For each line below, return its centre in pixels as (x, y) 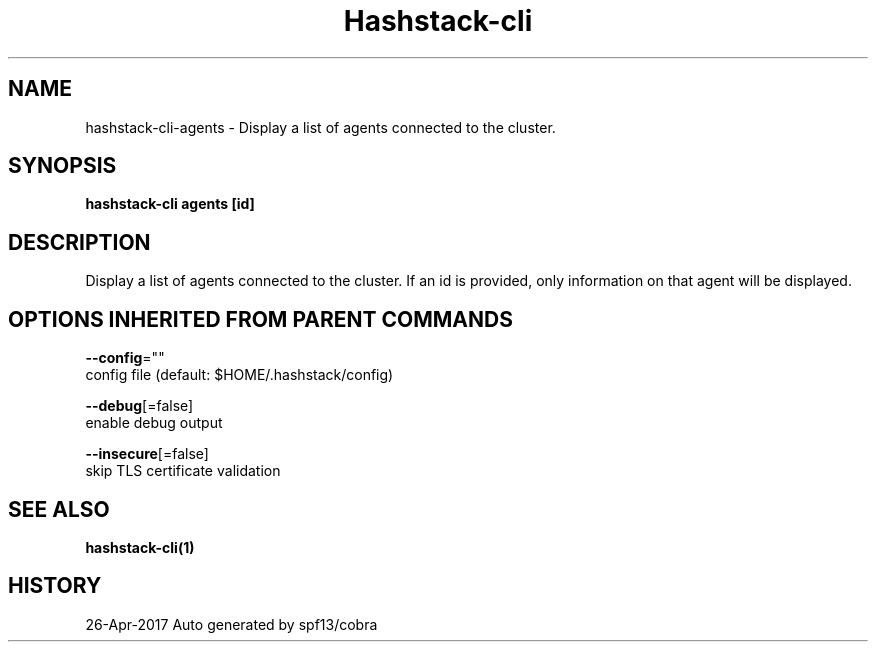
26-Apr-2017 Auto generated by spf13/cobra (231, 624)
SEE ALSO (59, 509)
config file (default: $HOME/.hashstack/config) (239, 375)
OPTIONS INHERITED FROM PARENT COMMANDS (260, 319)
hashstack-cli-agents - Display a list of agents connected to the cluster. (320, 127)
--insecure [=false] (147, 454)
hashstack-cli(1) (140, 547)
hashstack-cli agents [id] (170, 204)
